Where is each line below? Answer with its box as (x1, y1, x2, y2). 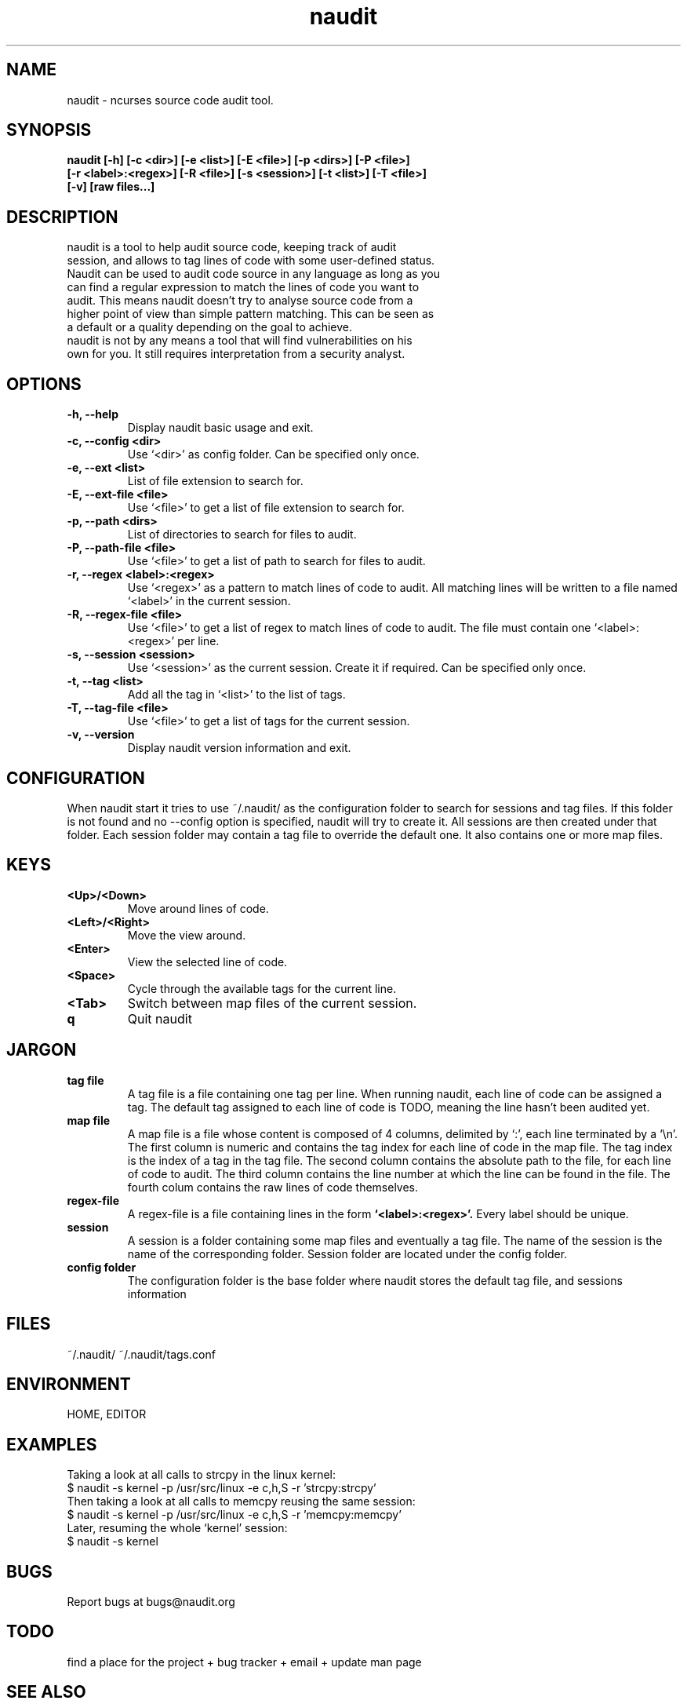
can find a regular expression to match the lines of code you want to (67, 280, 420, 294)
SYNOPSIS (6, 120, 92, 140)
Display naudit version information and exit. (127, 741, 351, 755)
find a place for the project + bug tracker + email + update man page (67, 1655, 422, 1669)
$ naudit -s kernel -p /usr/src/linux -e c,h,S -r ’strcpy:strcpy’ (67, 1481, 376, 1495)
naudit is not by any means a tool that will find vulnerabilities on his (67, 334, 413, 348)
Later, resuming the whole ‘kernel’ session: (67, 1521, 288, 1535)
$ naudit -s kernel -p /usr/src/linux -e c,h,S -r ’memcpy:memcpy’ (67, 1508, 402, 1522)
